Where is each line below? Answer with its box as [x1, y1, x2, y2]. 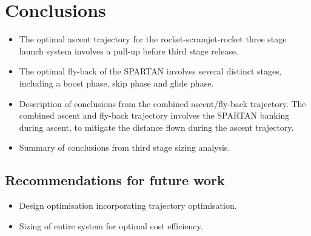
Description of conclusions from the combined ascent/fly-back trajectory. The [19, 97, 306, 110]
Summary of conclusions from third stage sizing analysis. [19, 141, 230, 154]
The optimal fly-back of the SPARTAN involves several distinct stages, [19, 65, 282, 77]
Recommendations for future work [5, 171, 225, 189]
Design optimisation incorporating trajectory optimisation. [19, 199, 237, 212]
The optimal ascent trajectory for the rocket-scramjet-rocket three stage [19, 33, 287, 45]
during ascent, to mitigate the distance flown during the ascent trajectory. [19, 120, 294, 133]
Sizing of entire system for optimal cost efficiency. [19, 219, 203, 232]
